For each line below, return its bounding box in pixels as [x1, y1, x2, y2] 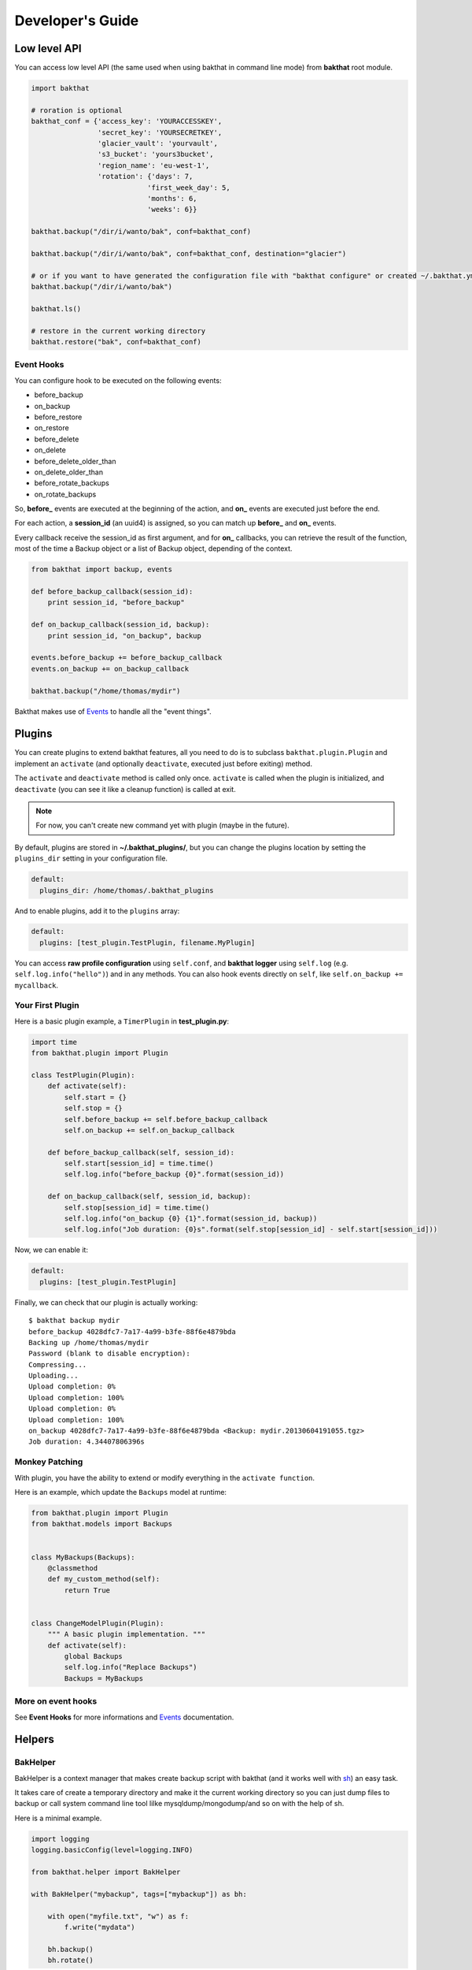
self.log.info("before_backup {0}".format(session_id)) [64, 1170, 285, 1179]
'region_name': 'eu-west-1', [97, 161, 210, 169]
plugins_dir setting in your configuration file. [14, 853, 168, 863]
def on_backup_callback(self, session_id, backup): [47, 1192, 252, 1201]
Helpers [14, 1733, 54, 1746]
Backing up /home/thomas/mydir [28, 1338, 149, 1347]
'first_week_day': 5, [146, 183, 231, 192]
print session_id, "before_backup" [47, 598, 185, 607]
